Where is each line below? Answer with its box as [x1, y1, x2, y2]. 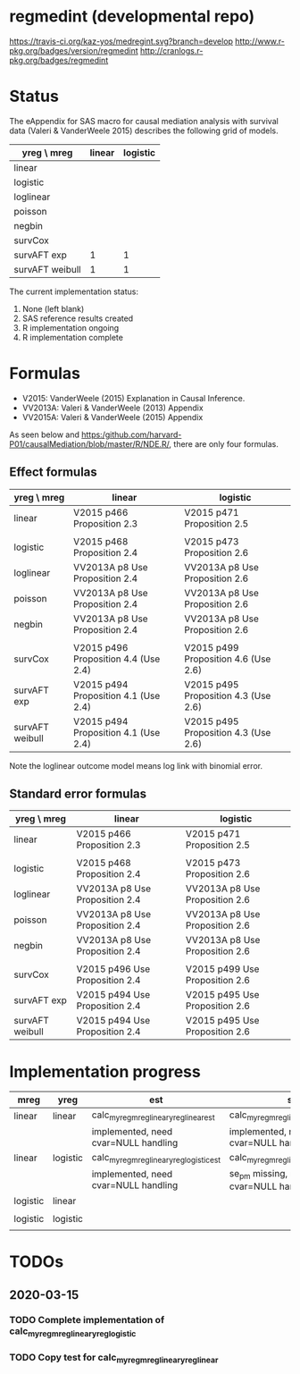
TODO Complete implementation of [9, 1314, 165, 1327]
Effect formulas [9, 465, 98, 480]
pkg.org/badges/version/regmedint [9, 45, 138, 55]
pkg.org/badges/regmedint [9, 55, 109, 65]
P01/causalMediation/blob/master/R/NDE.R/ [9, 438, 170, 449]
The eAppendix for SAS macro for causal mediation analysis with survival [9, 115, 279, 126]
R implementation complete [21, 332, 123, 342]
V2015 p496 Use [76, 963, 150, 975]
